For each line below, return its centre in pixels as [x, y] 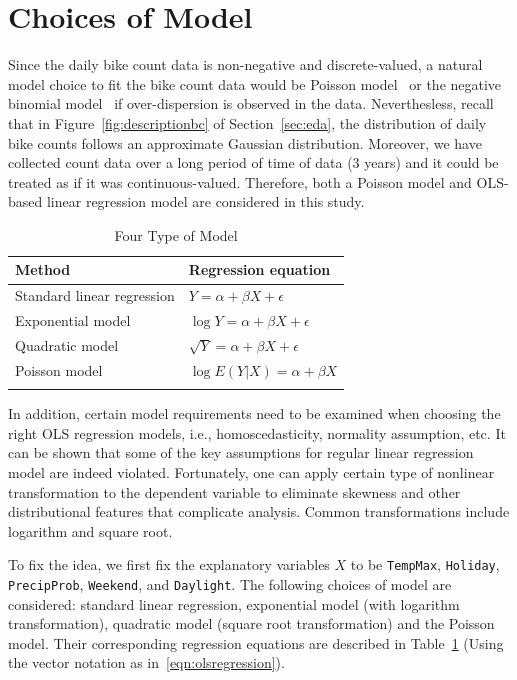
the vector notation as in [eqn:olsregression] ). [146, 662]
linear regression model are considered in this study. [205, 201]
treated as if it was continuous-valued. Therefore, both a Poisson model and [240, 181]
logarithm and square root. [90, 530]
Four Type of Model [176, 234]
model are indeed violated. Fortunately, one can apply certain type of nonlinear [251, 471]
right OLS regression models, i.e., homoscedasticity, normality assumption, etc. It [257, 432]
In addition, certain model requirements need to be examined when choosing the [254, 413]
